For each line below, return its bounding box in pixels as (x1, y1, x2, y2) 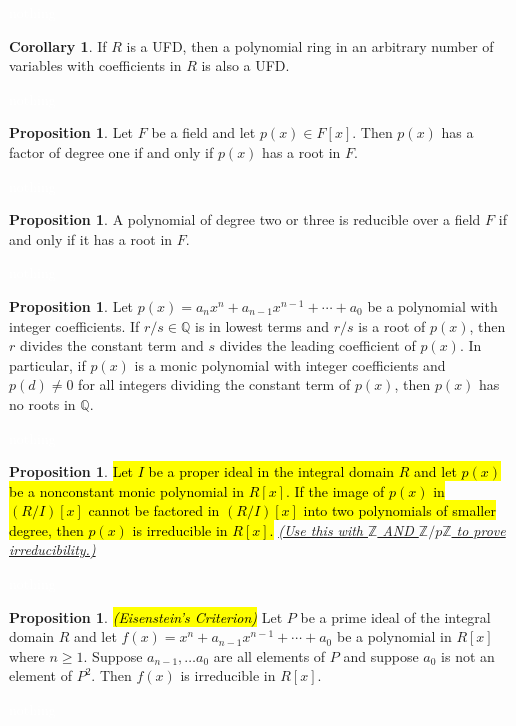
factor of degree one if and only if (9, 141, 214, 162)
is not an (441, 645, 495, 666)
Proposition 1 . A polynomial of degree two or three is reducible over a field (9, 209, 481, 230)
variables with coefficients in (9, 55, 182, 76)
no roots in (9, 393, 76, 414)
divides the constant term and (19, 335, 204, 356)
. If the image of (285, 480, 385, 501)
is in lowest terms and (195, 315, 330, 336)
